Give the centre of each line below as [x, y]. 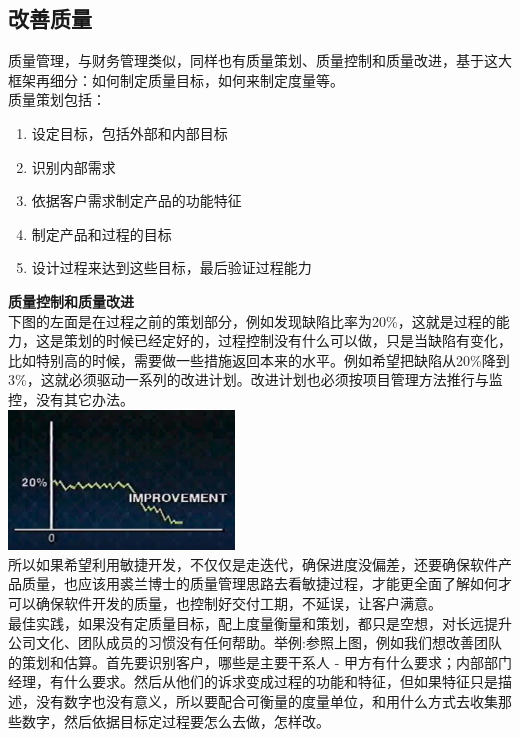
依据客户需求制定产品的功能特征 [136, 200]
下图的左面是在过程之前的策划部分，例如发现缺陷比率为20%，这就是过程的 [252, 320]
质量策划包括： [57, 99]
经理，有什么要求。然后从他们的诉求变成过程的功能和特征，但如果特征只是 [253, 681]
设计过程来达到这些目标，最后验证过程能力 [171, 267]
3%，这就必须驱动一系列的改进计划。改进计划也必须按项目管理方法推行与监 [255, 379]
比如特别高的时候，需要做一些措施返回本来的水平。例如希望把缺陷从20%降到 [259, 359]
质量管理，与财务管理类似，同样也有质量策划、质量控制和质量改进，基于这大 [260, 60]
